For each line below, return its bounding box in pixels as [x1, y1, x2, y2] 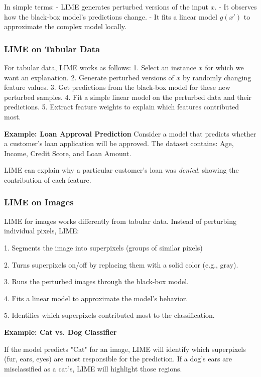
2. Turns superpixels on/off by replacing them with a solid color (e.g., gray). [4, 259, 238, 270]
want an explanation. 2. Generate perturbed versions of [4, 72, 174, 82]
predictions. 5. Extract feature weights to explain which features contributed [4, 101, 239, 112]
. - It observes [214, 2, 257, 12]
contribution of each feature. [4, 174, 91, 185]
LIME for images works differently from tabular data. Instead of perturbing [4, 215, 236, 226]
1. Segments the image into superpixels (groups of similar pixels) [4, 242, 203, 253]
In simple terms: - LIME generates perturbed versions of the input [4, 2, 208, 12]
